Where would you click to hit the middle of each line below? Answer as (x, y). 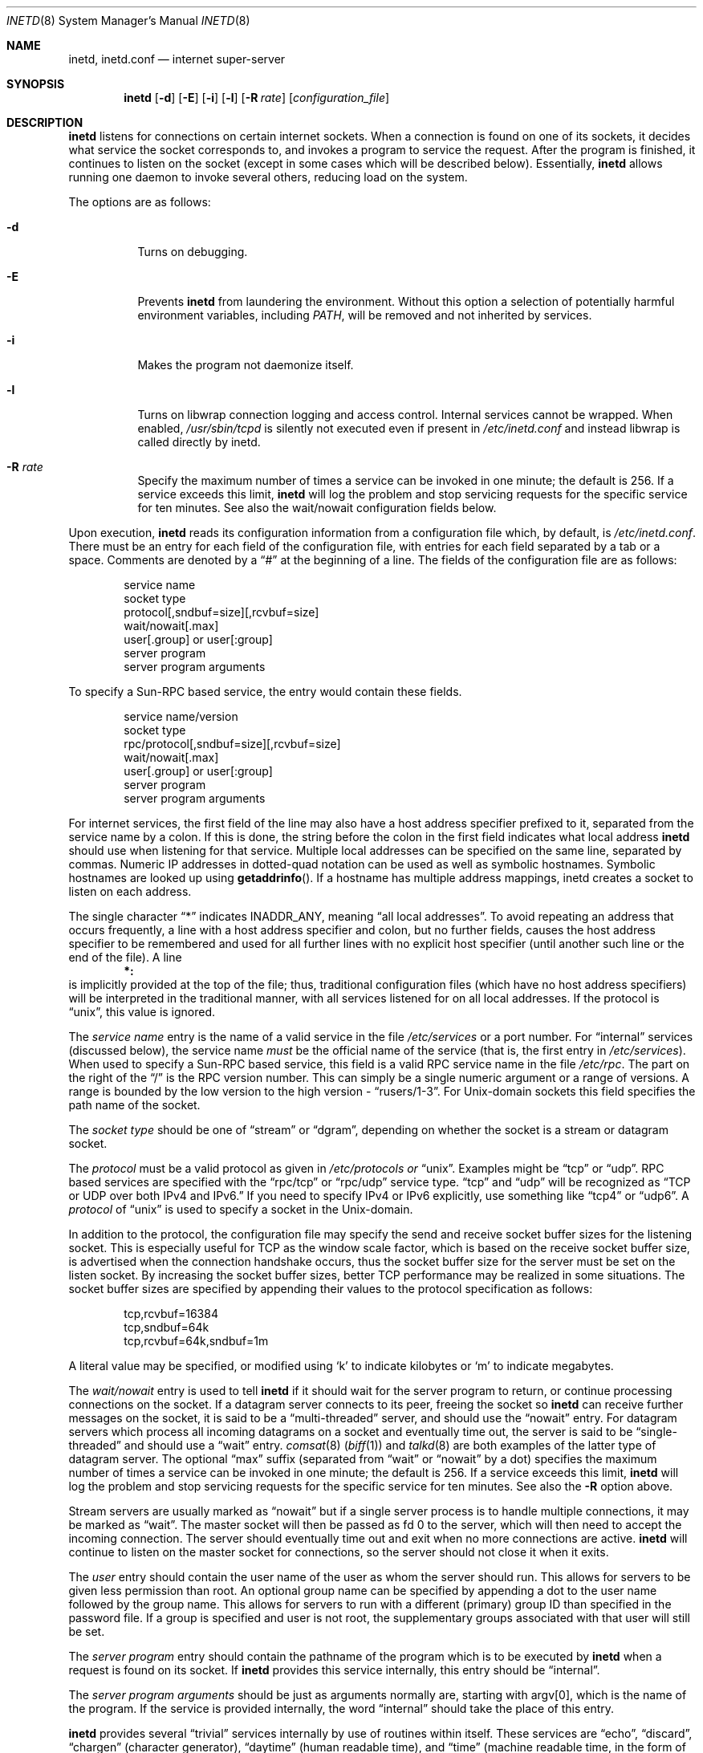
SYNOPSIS (36, 84)
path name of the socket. (134, 1105)
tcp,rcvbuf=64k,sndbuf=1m (196, 1341)
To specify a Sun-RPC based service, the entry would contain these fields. (265, 691)
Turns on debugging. (193, 252)
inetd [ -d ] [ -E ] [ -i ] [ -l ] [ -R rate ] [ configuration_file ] (257, 98)
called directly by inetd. (199, 442)
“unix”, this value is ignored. (142, 1012)
